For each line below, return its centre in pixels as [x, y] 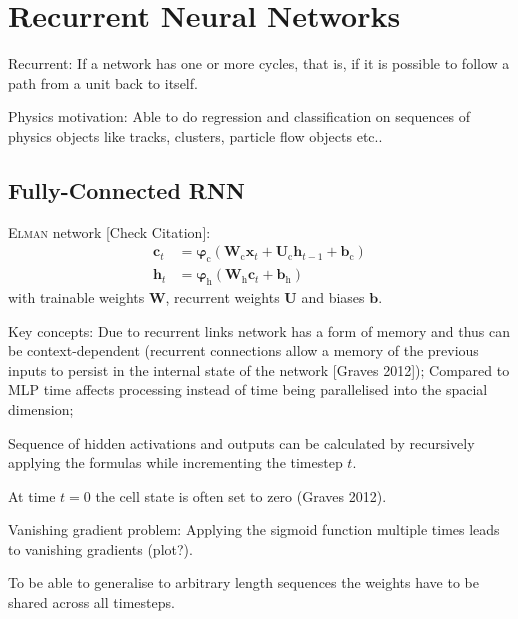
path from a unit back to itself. [103, 82]
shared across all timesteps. [91, 602]
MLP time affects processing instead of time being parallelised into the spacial [248, 389]
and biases [333, 296]
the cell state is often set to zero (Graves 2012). [241, 495]
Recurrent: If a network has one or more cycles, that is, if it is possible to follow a [259, 63]
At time [32, 495]
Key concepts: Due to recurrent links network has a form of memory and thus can [259, 330]
